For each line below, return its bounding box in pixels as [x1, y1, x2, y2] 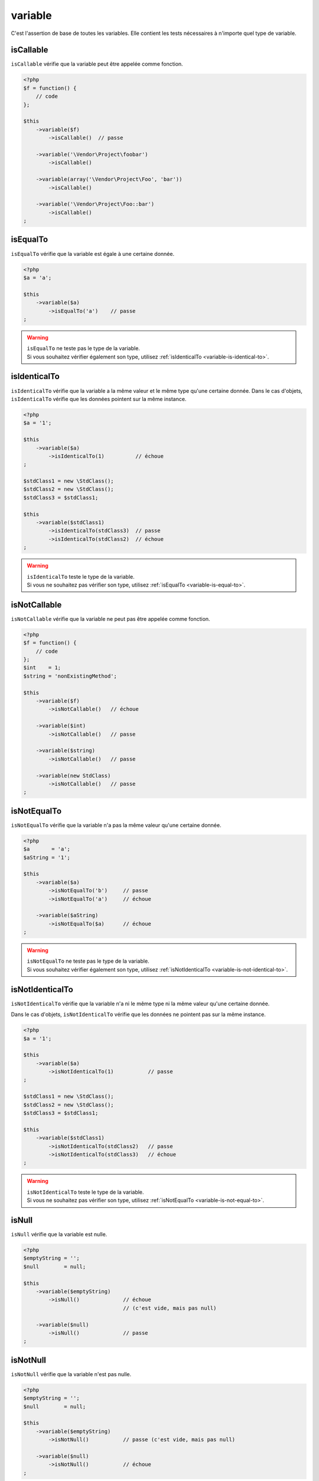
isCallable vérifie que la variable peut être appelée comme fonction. [11, 60, 183, 68]
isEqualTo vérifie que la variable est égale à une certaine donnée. [11, 250, 174, 257]
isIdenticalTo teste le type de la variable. [27, 573, 135, 580]
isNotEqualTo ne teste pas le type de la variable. [27, 957, 150, 965]
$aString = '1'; [23, 854, 71, 861]
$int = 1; [23, 664, 61, 671]
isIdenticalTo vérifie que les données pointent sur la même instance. [11, 395, 187, 402]
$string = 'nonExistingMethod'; [23, 672, 118, 679]
